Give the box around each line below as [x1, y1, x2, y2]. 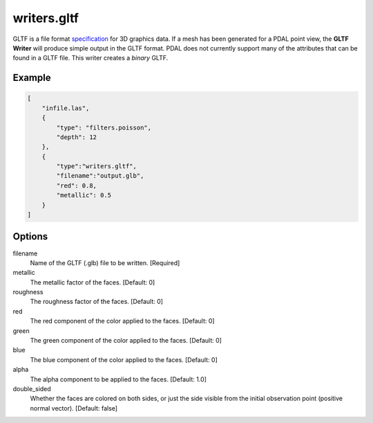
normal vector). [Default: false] [30, 404, 117, 412]
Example [12, 72, 51, 84]
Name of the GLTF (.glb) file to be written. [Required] [30, 258, 180, 267]
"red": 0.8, [56, 181, 97, 190]
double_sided [12, 384, 51, 393]
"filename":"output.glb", [56, 172, 144, 180]
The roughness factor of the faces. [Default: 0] [30, 298, 164, 306]
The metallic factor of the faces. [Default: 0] [30, 278, 155, 287]
